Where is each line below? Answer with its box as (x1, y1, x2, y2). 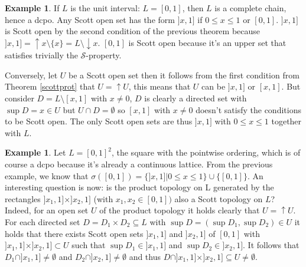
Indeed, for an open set (5, 204, 89, 216)
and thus (129, 250, 161, 262)
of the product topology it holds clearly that (99, 204, 260, 216)
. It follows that (243, 239, 300, 251)
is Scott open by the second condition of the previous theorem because (5, 25, 261, 37)
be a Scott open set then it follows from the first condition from (69, 68, 300, 81)
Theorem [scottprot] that (5, 80, 95, 93)
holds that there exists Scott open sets (5, 227, 144, 239)
